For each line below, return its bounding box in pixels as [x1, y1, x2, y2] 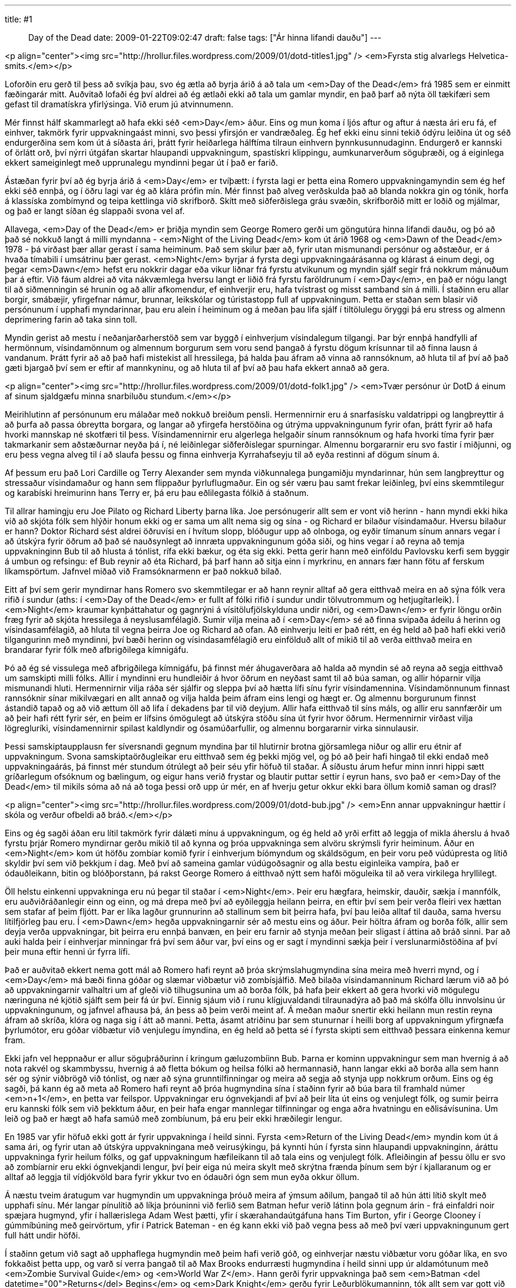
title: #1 [5, 14, 32, 24]
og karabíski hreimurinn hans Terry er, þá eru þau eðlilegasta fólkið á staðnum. [5, 488, 309, 498]
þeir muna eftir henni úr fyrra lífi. [5, 947, 130, 957]
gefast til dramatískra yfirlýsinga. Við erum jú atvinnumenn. [5, 99, 234, 109]
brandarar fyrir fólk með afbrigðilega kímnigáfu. [5, 645, 188, 655]
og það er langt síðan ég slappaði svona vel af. [5, 206, 185, 216]
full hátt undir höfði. [5, 1230, 81, 1240]
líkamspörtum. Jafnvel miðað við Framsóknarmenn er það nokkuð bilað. [5, 566, 282, 576]
